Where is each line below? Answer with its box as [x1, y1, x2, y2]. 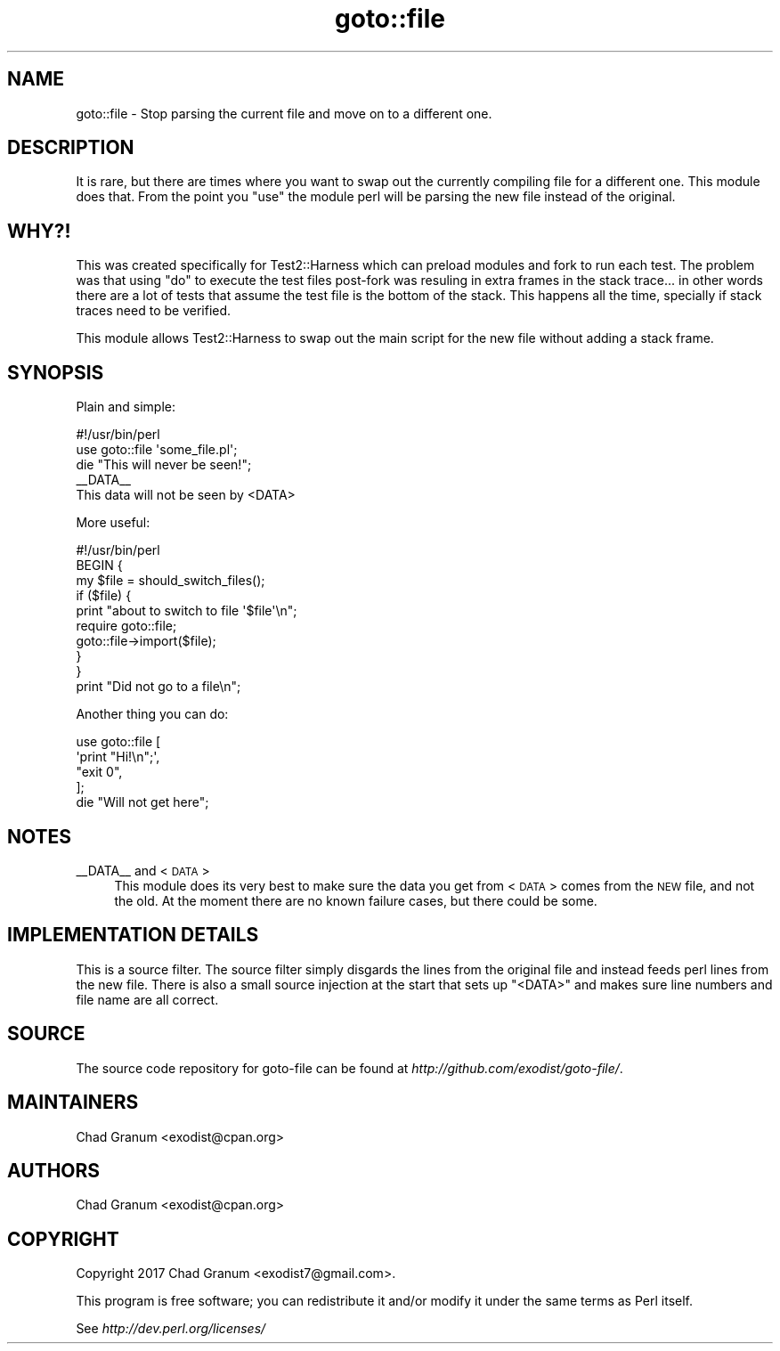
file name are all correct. [76, 991, 219, 1007]
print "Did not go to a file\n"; [76, 679, 241, 695]
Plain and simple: [76, 399, 176, 415]
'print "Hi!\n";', [76, 749, 160, 765]
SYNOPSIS [7, 361, 104, 384]
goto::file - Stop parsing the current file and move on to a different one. [76, 105, 492, 121]
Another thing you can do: [76, 706, 229, 722]
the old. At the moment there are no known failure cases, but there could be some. [114, 892, 597, 908]
